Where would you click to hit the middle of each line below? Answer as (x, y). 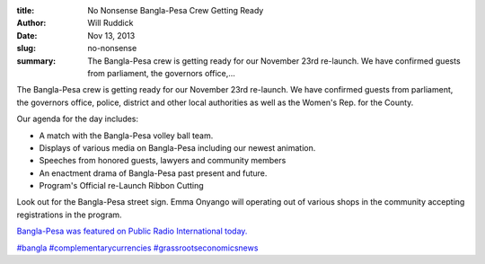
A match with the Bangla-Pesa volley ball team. (126, 136)
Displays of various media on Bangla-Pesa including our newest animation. (177, 147)
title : (26, 10)
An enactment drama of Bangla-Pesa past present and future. (153, 173)
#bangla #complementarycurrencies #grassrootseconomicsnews (137, 248)
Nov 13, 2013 (111, 35)
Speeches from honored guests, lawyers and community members (163, 161)
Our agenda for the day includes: (78, 119)
